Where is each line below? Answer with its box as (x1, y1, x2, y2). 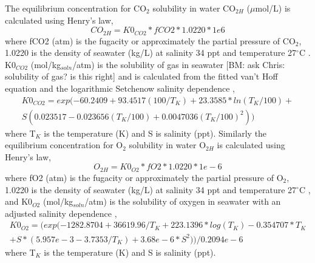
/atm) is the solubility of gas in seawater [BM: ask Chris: (72, 58, 285, 70)
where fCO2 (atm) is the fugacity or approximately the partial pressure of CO (5, 34, 296, 47)
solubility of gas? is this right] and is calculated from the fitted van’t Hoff (5, 70, 278, 83)
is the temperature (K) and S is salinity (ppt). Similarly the (44, 126, 267, 139)
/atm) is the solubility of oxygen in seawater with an (84, 195, 281, 208)
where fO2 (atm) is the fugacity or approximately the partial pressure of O (5, 171, 283, 183)
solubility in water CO (152, 2, 236, 14)
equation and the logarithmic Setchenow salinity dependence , (5, 82, 235, 95)
